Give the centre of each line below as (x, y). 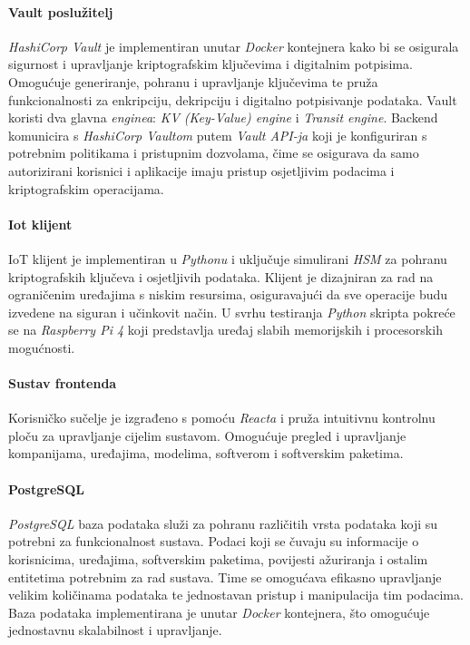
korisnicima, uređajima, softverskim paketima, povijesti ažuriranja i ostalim (218, 559)
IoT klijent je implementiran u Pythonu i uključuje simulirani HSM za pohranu (228, 258)
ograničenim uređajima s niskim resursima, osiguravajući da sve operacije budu (228, 294)
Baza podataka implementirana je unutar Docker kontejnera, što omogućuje (219, 612)
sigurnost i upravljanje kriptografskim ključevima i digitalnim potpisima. (211, 64)
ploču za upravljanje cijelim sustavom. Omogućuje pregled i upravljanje (207, 435)
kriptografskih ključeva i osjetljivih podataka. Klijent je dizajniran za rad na (221, 276)
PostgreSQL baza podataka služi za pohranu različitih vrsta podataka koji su (223, 523)
